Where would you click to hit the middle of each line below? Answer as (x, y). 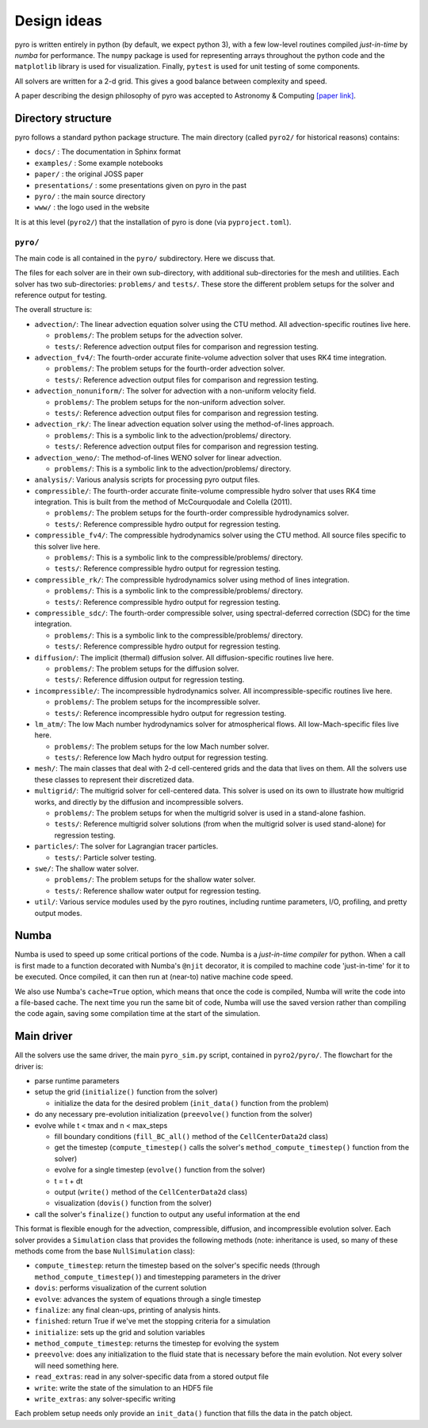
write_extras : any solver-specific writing (105, 1399)
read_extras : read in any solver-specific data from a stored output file (152, 1376)
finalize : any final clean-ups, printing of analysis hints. (128, 1310)
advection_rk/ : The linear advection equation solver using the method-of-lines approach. (184, 424)
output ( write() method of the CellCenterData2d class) (151, 1192)
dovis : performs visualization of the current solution (120, 1288)
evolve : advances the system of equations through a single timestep (148, 1299)
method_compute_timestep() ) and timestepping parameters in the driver (158, 1276)
